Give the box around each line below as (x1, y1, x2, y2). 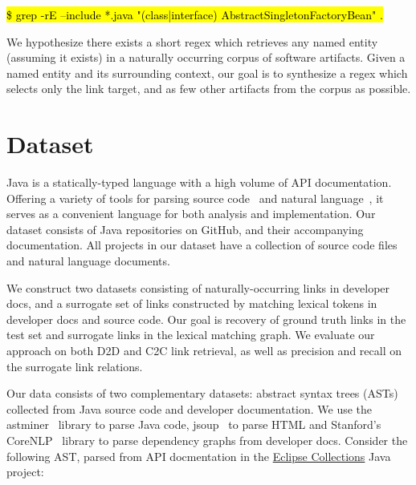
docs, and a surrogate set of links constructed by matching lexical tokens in (6, 295, 377, 312)
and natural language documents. (6, 253, 170, 269)
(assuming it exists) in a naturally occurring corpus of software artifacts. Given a (6, 49, 406, 66)
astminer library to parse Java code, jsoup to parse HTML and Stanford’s (6, 416, 381, 433)
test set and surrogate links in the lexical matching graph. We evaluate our (6, 326, 375, 343)
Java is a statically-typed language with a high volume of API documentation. (6, 174, 392, 191)
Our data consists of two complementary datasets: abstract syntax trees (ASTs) (6, 385, 398, 402)
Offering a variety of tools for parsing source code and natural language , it (6, 189, 384, 206)
